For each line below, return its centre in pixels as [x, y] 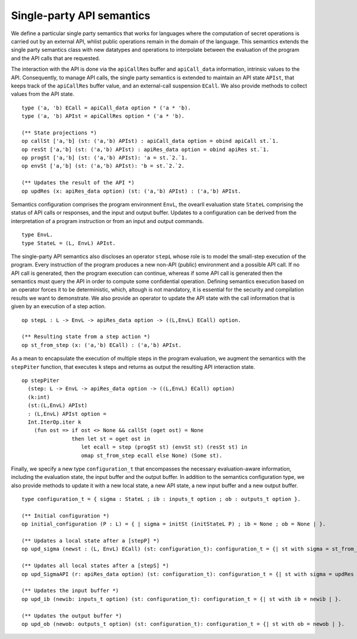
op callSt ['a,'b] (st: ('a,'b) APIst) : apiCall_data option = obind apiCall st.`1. [150, 141]
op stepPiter [40, 380]
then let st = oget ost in [111, 438]
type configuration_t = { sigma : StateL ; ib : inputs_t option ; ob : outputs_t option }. [161, 499]
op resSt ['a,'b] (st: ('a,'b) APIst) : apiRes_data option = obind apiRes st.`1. [145, 149]
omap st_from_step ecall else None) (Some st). [152, 455]
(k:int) [39, 397]
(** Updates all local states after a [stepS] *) [95, 566]
